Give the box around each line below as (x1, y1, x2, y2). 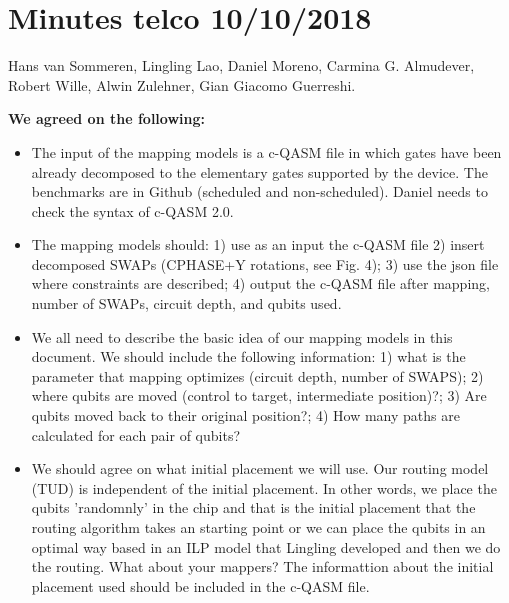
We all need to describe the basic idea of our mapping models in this (31, 326, 453, 347)
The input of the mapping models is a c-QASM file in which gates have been (31, 141, 502, 162)
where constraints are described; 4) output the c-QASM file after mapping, (31, 273, 490, 294)
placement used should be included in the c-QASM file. (31, 575, 370, 596)
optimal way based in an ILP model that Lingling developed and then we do (31, 536, 501, 557)
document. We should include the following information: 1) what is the (31, 346, 466, 367)
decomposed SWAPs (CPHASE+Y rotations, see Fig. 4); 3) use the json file (31, 253, 499, 274)
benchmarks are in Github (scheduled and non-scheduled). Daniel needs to (31, 181, 488, 202)
